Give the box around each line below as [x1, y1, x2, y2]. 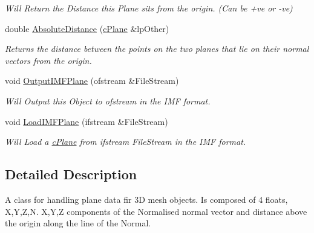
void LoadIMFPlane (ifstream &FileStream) [5, 115, 168, 127]
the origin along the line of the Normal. [5, 217, 151, 229]
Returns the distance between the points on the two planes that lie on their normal [5, 42, 309, 55]
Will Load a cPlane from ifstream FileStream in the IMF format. [5, 135, 246, 148]
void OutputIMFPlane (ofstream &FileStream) [5, 74, 179, 87]
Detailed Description [5, 165, 137, 184]
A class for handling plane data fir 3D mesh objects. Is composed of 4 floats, [5, 193, 288, 205]
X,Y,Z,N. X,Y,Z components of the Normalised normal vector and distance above [5, 205, 307, 217]
